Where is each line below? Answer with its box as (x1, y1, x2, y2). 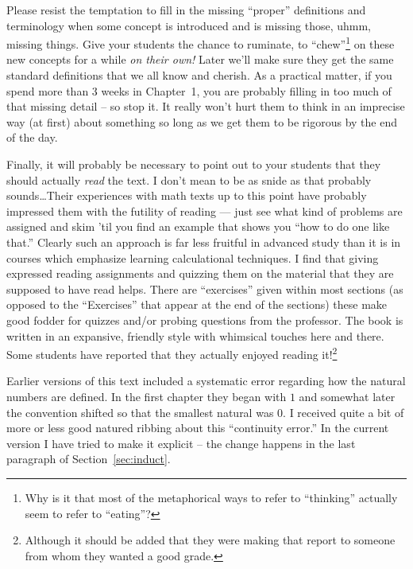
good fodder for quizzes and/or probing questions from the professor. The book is (6, 311, 403, 328)
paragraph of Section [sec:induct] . (6, 450, 171, 467)
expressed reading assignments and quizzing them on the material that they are (6, 265, 394, 282)
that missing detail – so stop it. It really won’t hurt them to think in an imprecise (6, 98, 405, 115)
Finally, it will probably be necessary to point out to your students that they (6, 156, 381, 172)
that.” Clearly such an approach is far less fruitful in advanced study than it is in (6, 233, 401, 250)
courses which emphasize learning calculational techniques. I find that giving (6, 249, 379, 266)
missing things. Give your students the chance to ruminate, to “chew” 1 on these (6, 33, 395, 52)
